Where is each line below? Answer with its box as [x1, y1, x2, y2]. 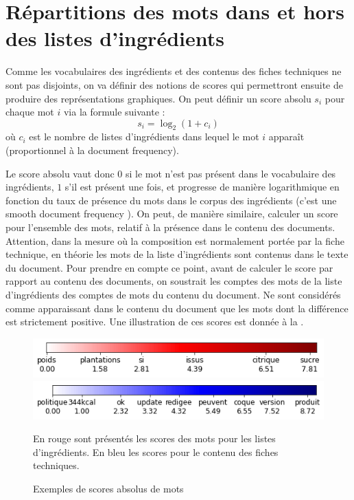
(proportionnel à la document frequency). [5, 143, 179, 157]
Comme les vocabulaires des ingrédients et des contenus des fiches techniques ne [5, 64, 342, 78]
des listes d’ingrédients [5, 24, 224, 52]
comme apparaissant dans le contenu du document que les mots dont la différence [5, 301, 349, 315]
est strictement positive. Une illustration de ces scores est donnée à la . [5, 314, 304, 329]
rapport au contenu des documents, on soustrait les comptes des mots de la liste [5, 274, 342, 288]
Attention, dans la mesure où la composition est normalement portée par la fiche [5, 233, 344, 248]
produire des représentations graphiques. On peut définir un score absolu [5, 91, 311, 105]
